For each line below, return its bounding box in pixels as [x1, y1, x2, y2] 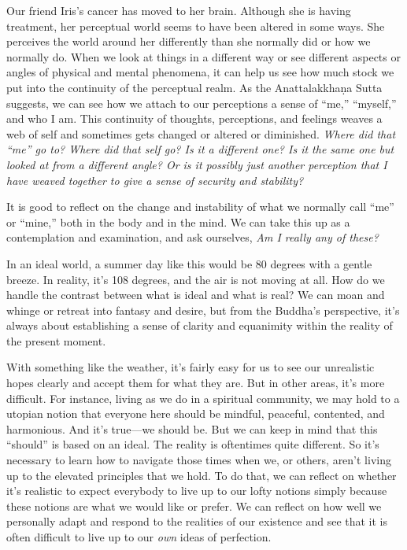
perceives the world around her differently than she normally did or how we [6, 33, 371, 50]
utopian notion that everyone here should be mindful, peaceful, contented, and [6, 405, 385, 422]
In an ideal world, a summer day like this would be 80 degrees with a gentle [6, 255, 372, 271]
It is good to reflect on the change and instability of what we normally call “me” [6, 198, 394, 215]
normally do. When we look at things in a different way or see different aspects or [6, 48, 401, 65]
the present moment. [6, 332, 106, 349]
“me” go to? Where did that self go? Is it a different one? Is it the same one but [6, 141, 394, 157]
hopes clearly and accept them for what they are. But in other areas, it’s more [6, 375, 385, 391]
